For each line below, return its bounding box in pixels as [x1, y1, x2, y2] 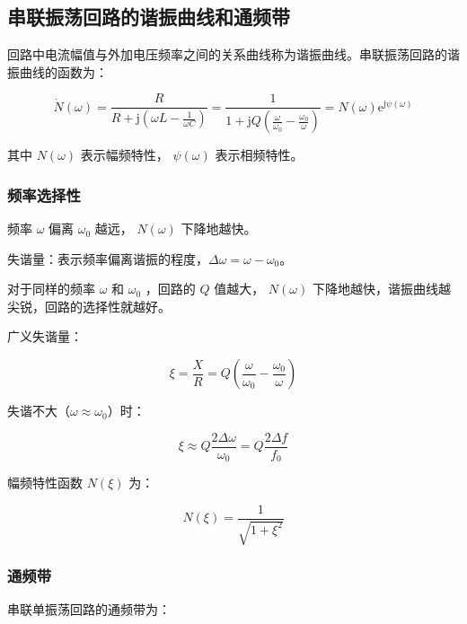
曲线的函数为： [19, 62, 108, 81]
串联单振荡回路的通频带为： [7, 600, 171, 619]
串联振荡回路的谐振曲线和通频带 [7, 3, 290, 31]
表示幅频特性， [80, 145, 169, 164]
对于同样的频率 [7, 279, 95, 298]
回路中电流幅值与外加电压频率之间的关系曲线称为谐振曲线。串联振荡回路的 [7, 45, 447, 64]
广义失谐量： [7, 327, 83, 346]
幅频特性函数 [7, 473, 83, 492]
